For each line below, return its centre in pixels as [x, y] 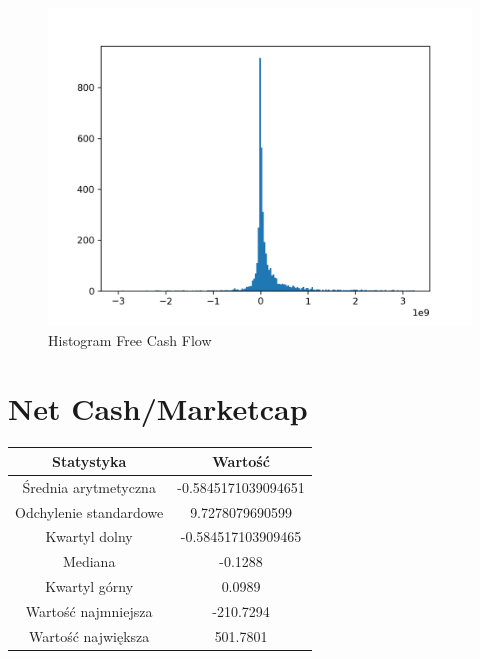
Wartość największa [89, 635]
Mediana [89, 561]
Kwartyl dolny [89, 536]
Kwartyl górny [89, 586]
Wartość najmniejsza [89, 610]
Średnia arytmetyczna [89, 486]
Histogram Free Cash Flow [130, 339]
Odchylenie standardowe [89, 511]
